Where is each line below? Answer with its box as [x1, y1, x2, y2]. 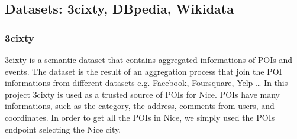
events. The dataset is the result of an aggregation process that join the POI [5, 65, 282, 77]
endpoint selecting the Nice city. [5, 123, 121, 135]
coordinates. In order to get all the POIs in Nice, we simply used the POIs [5, 111, 275, 123]
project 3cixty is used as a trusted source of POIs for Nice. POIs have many [5, 88, 280, 100]
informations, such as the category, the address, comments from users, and [5, 100, 275, 112]
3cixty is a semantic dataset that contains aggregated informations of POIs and [5, 54, 293, 65]
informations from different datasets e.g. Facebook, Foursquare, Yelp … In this [5, 77, 288, 89]
